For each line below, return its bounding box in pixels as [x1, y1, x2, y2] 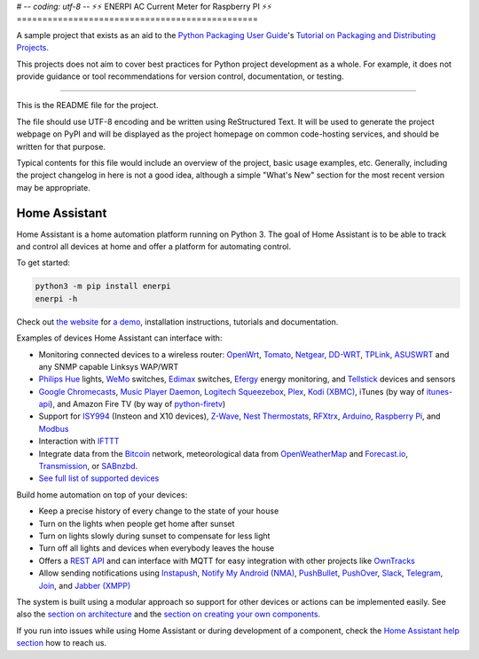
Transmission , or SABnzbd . [38, 461, 138, 472]
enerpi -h [35, 294, 78, 303]
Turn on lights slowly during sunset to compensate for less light [38, 530, 271, 541]
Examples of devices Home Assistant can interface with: [16, 333, 223, 343]
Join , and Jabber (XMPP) [38, 580, 131, 591]
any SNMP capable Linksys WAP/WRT [38, 361, 179, 372]
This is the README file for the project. [16, 100, 159, 111]
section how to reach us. [16, 638, 106, 648]
